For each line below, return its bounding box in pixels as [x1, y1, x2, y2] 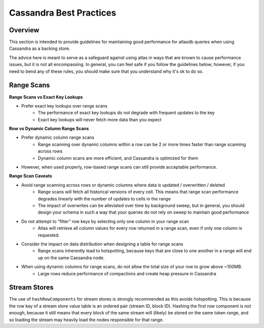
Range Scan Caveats [9, 173, 52, 179]
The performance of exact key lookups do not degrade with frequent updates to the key [38, 110, 215, 116]
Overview [9, 26, 40, 34]
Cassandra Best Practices [9, 7, 116, 18]
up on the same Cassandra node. [38, 255, 105, 261]
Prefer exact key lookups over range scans [21, 103, 108, 109]
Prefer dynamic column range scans [21, 134, 95, 140]
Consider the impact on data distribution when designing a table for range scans [21, 241, 183, 247]
